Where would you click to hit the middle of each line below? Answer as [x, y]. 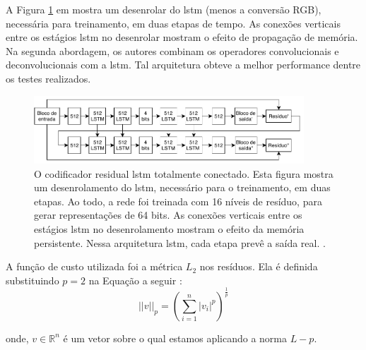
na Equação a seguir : [135, 280]
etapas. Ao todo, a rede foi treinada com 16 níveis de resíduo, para [178, 201]
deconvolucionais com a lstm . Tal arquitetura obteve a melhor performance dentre [183, 65]
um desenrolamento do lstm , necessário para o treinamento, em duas [182, 187]
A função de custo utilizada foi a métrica [94, 266]
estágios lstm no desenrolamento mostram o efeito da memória [169, 229]
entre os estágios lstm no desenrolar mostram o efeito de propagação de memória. [182, 37]
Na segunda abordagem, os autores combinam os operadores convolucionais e [172, 50]
